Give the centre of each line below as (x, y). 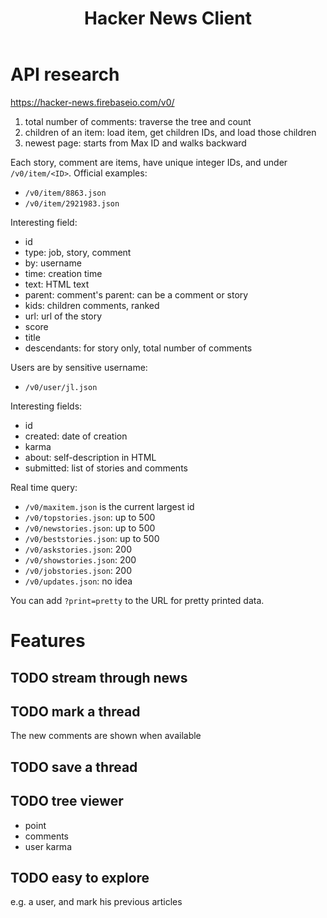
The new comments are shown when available (106, 736)
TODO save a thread (74, 767)
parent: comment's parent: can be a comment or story (136, 294)
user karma (48, 846)
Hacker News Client (168, 18)
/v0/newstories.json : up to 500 (90, 528)
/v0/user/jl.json (61, 387)
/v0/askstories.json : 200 (78, 549)
